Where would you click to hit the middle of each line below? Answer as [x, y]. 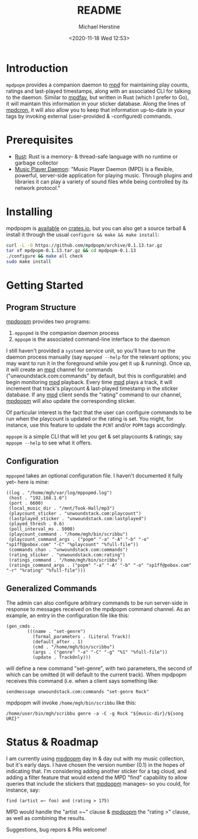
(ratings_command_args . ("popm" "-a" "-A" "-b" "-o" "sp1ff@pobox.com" [100, 565]
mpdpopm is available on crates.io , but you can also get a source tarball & [96, 228]
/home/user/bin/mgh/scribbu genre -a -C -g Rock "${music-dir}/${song [95, 714]
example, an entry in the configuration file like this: [68, 615]
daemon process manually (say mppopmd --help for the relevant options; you [98, 357]
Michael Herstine [99, 27]
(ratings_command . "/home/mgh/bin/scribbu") [66, 560]
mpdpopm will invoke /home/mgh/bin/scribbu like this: [71, 702]
